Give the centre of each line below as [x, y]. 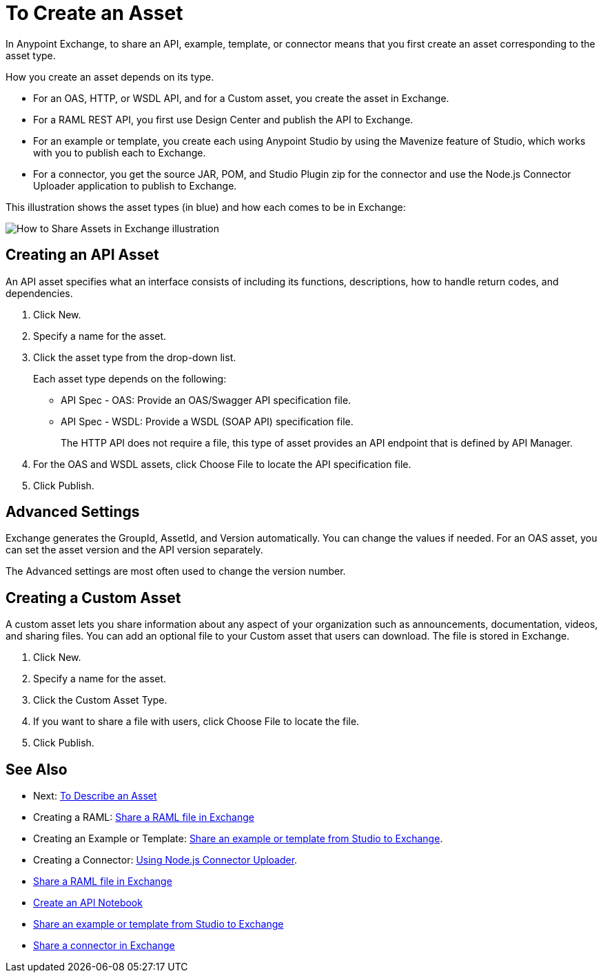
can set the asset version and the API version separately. [134, 550]
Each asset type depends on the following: [130, 378]
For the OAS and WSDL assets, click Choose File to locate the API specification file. [222, 464]
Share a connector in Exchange [104, 946]
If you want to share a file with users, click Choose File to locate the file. [196, 722]
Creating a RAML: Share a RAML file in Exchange [144, 817]
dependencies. [39, 293]
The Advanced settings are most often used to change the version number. [176, 571]
